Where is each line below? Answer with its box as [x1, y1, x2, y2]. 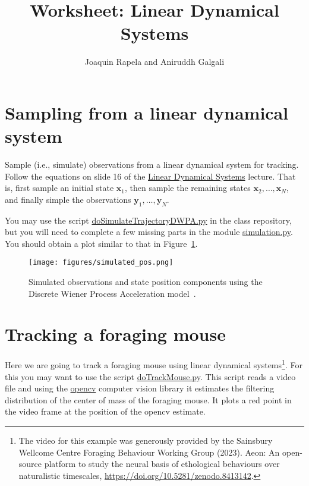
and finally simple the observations [5, 193, 131, 205]
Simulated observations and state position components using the [29, 275, 263, 288]
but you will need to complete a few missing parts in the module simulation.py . [5, 225, 293, 238]
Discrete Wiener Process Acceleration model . [29, 287, 196, 299]
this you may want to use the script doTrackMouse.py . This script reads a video [5, 370, 296, 382]
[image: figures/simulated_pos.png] [29, 258, 174, 267]
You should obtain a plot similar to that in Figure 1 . [5, 237, 198, 249]
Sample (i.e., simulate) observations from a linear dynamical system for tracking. [5, 158, 299, 171]
